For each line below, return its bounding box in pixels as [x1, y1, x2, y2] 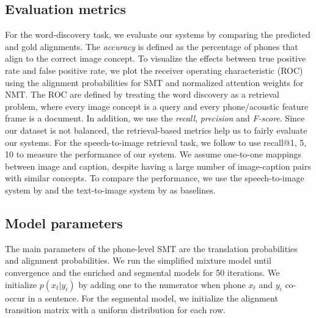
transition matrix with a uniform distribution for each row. [5, 303, 226, 316]
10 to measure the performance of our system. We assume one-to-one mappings [5, 148, 302, 161]
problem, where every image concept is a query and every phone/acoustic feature [5, 99, 309, 112]
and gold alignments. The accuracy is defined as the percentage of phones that [5, 40, 298, 52]
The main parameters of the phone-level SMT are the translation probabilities [5, 242, 298, 255]
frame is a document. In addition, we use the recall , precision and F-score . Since [5, 112, 305, 125]
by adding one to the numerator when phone [78, 278, 246, 291]
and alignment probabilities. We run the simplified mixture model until [5, 254, 271, 267]
